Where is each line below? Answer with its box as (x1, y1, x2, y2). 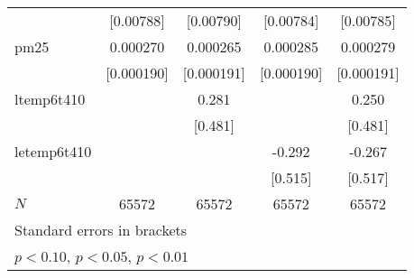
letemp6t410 (14, 141, 92, 162)
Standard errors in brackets (14, 219, 188, 240)
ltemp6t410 (14, 88, 86, 109)
